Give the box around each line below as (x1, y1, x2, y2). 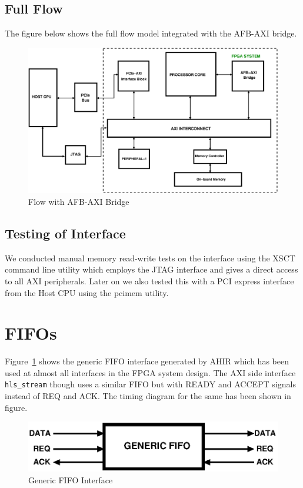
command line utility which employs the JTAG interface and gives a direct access (5, 263, 298, 275)
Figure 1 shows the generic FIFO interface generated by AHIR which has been (5, 355, 289, 367)
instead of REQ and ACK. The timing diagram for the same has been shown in (5, 390, 291, 402)
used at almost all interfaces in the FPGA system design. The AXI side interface (5, 366, 296, 379)
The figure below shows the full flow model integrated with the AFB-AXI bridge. (5, 27, 297, 39)
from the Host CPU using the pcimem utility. (5, 286, 169, 298)
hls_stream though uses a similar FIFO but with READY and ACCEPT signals (5, 378, 296, 390)
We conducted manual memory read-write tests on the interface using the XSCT (5, 251, 295, 264)
